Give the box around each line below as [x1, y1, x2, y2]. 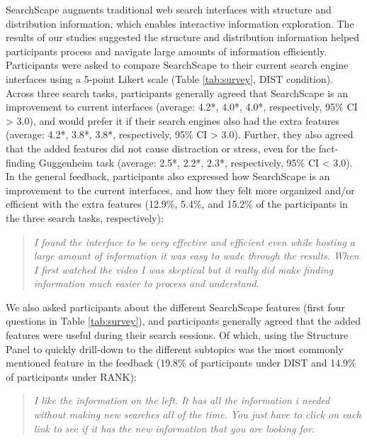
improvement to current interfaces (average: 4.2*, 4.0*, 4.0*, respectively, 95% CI [6, 99, 358, 114]
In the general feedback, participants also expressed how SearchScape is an [6, 169, 330, 184]
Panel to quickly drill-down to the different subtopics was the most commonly [6, 341, 344, 356]
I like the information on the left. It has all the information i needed [33, 393, 330, 408]
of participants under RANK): [6, 369, 137, 384]
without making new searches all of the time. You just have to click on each [33, 407, 361, 422]
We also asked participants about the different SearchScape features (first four [6, 299, 345, 314]
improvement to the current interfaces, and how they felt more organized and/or [6, 182, 355, 197]
